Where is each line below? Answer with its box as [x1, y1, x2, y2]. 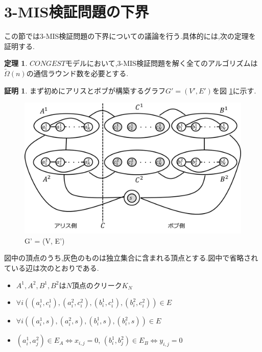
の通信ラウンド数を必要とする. [26, 68, 129, 79]
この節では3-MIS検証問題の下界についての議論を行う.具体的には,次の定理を [4, 31, 256, 41]
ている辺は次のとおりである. [4, 262, 99, 273]
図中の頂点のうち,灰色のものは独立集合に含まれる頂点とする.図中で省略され [4, 252, 258, 263]
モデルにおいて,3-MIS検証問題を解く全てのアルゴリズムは [65, 58, 258, 68]
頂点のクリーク [72, 279, 122, 290]
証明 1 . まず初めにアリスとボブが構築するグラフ [4, 85, 165, 96]
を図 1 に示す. [212, 85, 256, 96]
